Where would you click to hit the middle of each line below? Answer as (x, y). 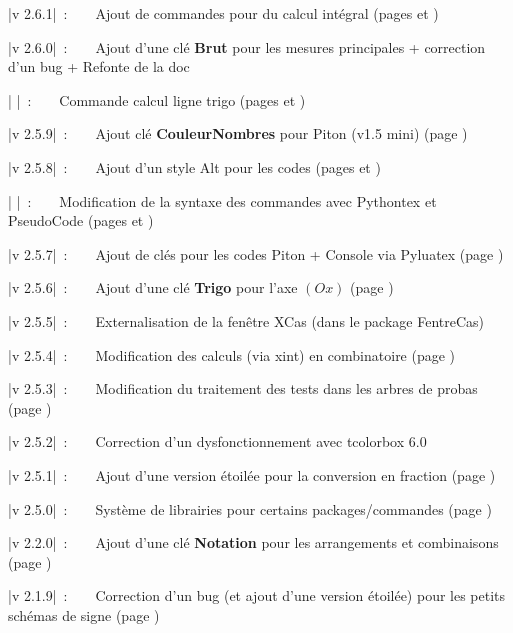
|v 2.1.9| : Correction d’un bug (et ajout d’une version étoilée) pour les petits (257, 595)
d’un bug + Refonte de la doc (99, 66)
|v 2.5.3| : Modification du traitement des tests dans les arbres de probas (243, 388)
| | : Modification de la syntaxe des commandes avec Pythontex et (222, 200)
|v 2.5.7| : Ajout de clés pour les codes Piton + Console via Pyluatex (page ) (256, 253)
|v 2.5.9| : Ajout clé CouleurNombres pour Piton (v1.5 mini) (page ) (238, 133)
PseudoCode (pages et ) (81, 220)
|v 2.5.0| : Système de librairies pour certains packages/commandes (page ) (250, 508)
